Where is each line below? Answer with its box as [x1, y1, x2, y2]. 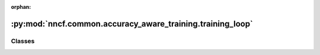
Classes [11, 37, 35, 45]
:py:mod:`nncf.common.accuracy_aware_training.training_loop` [11, 18, 253, 29]
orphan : [11, 4, 31, 10]
